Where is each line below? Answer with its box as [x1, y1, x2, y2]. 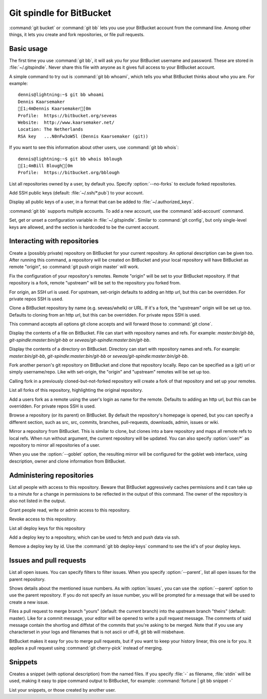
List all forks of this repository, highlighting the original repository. [9, 387, 143, 393]
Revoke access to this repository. [9, 516, 77, 522]
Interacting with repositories [9, 237, 99, 245]
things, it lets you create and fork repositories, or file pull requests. [9, 31, 145, 37]
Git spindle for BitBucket [9, 7, 111, 18]
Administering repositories [9, 471, 94, 479]
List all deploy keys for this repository [9, 525, 86, 531]
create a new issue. [9, 599, 49, 605]
